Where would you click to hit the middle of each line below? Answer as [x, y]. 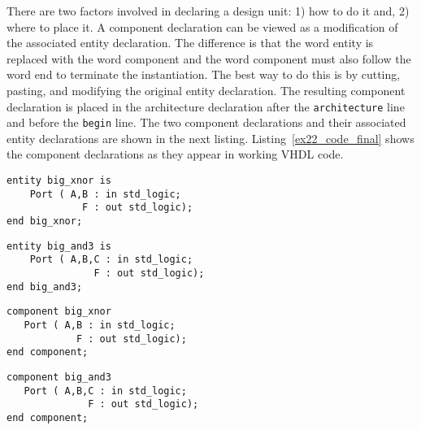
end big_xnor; [45, 222]
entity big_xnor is [59, 181]
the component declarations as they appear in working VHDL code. [175, 154]
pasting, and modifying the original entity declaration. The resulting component [206, 90]
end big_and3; [45, 287]
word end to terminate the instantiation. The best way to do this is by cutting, [204, 74]
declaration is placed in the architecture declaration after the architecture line [206, 106]
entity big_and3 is [59, 246]
